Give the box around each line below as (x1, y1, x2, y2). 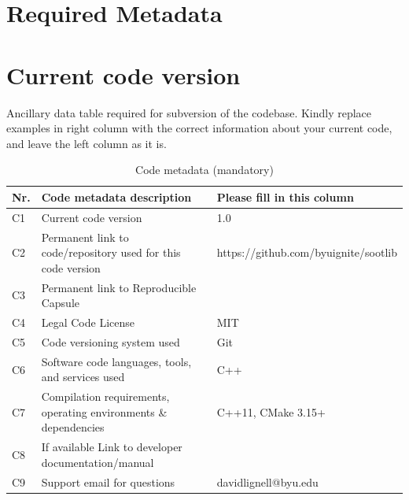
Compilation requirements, (41, 388, 170, 405)
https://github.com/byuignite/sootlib (216, 244, 397, 261)
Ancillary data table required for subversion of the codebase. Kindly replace (6, 104, 372, 120)
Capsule (41, 294, 80, 311)
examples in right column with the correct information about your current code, (6, 120, 392, 136)
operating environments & (41, 403, 168, 420)
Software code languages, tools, (41, 353, 192, 369)
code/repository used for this (41, 244, 181, 261)
